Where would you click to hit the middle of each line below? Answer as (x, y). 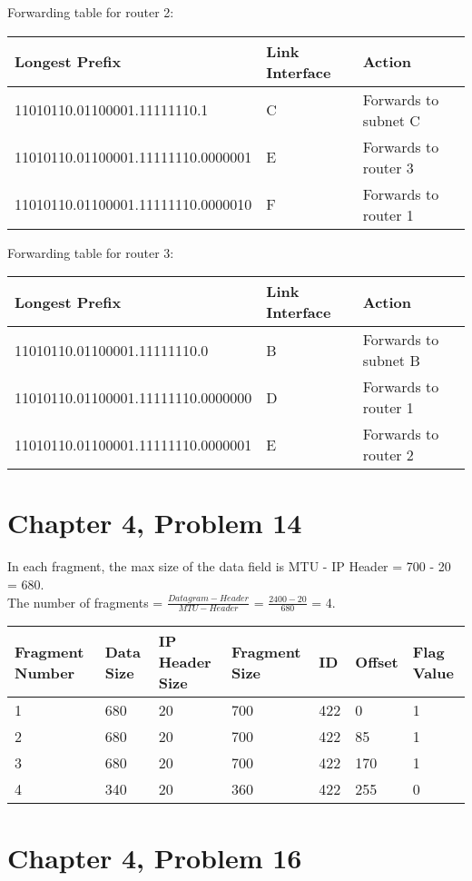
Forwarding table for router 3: (91, 252)
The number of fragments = (85, 602)
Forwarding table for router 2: (91, 12)
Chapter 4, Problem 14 (155, 523)
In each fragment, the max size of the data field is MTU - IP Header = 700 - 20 (229, 566)
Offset (377, 662)
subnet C (391, 120)
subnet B (391, 361)
